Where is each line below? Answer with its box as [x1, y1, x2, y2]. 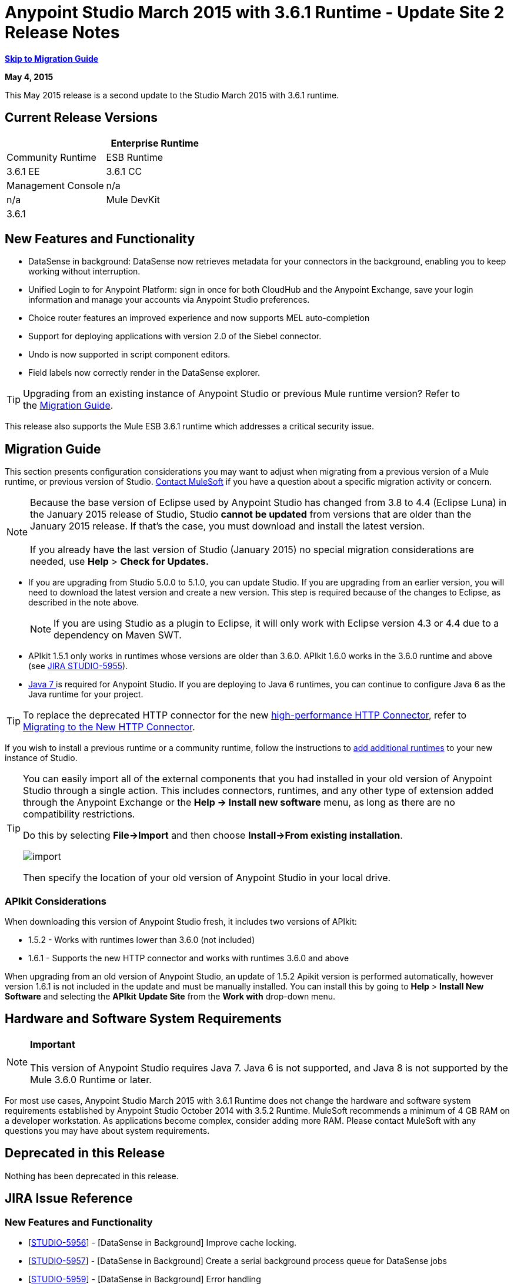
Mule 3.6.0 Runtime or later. [30, 1073, 152, 1086]
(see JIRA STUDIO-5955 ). [28, 661, 128, 671]
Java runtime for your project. [28, 689, 143, 700]
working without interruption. [28, 266, 141, 277]
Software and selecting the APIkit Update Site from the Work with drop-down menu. [5, 991, 336, 1002]
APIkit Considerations [5, 895, 106, 907]
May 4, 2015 [5, 71, 54, 82]
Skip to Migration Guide [5, 53, 99, 64]
